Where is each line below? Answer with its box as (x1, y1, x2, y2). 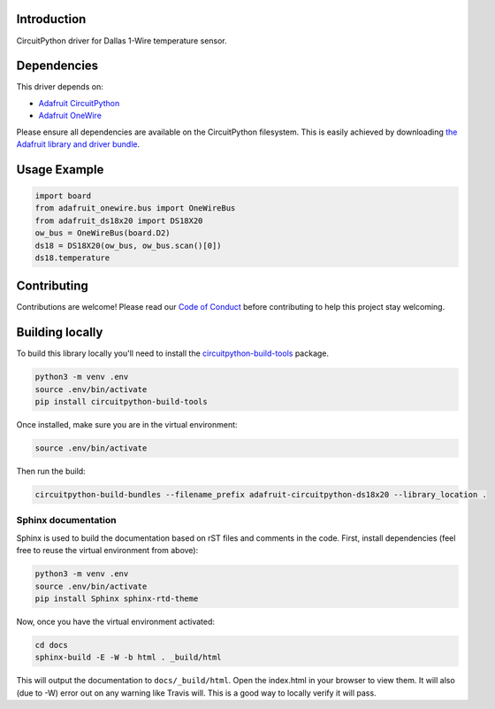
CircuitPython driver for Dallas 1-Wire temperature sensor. (16, 35, 227, 46)
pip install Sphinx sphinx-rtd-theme (34, 593, 199, 604)
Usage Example (16, 162, 104, 177)
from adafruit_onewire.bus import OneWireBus (34, 204, 236, 213)
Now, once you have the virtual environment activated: (16, 616, 216, 627)
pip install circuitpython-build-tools (34, 397, 208, 407)
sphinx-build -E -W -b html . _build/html (34, 652, 222, 663)
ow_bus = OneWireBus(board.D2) (34, 228, 171, 238)
